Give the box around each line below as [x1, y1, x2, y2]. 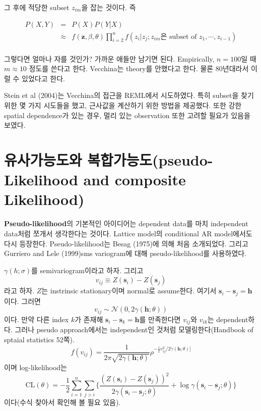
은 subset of [160, 33, 197, 40]
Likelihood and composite [4, 169, 186, 190]
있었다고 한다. [22, 73, 65, 83]
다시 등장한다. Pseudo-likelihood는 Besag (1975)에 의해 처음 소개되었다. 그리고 [4, 238, 248, 248]
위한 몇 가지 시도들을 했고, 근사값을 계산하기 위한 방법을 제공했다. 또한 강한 [4, 100, 242, 111]
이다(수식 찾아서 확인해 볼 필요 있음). [4, 396, 121, 407]
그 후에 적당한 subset [4, 2, 70, 12]
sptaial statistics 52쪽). [4, 334, 75, 344]
